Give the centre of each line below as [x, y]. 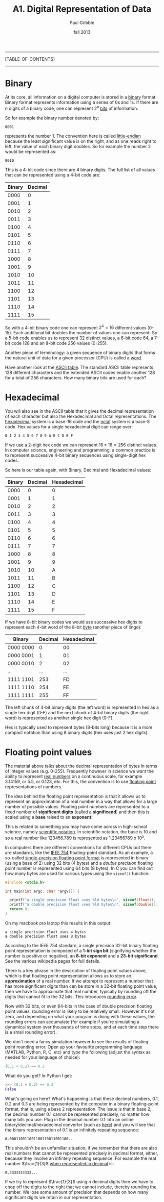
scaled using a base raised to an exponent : [49, 817]
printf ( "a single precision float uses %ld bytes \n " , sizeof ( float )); [83, 900]
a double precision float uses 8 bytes [46, 936]
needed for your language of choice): [43, 1057]
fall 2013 [82, 32]
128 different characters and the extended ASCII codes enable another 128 [80, 373]
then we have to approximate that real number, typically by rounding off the [81, 991]
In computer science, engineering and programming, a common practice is [80, 450]
